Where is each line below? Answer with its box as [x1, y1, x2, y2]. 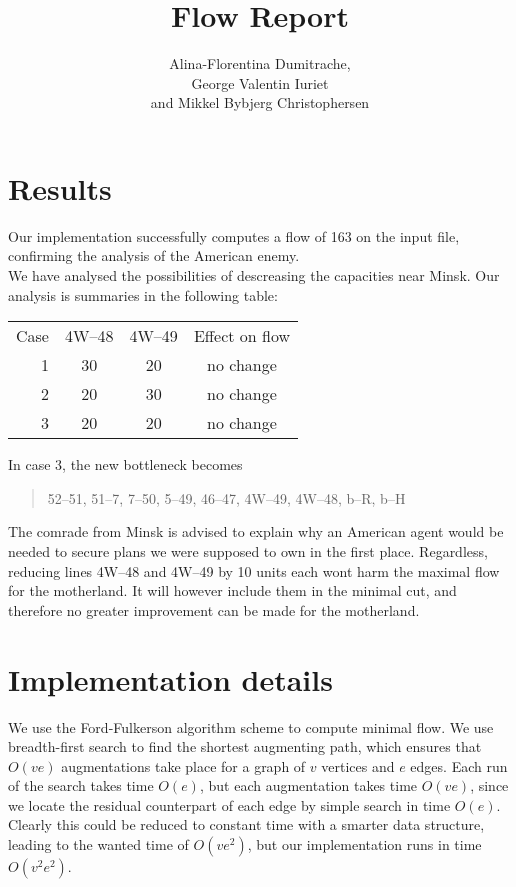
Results [8, 167, 112, 208]
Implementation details [8, 658, 333, 699]
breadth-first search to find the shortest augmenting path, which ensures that [8, 736, 482, 757]
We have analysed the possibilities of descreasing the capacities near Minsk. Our [8, 265, 500, 286]
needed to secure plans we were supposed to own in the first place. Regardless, [8, 541, 488, 561]
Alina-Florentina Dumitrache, [169, 53, 351, 74]
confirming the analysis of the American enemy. [8, 245, 300, 266]
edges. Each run [410, 755, 508, 776]
